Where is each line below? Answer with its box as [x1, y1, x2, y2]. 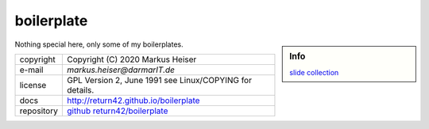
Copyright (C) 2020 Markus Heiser [66, 54, 197, 65]
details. [66, 84, 95, 95]
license [19, 79, 47, 90]
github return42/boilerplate [66, 105, 168, 116]
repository [19, 105, 59, 116]
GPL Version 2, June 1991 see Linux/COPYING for [66, 74, 252, 85]
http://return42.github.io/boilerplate [66, 95, 200, 106]
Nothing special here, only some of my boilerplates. [14, 40, 184, 49]
